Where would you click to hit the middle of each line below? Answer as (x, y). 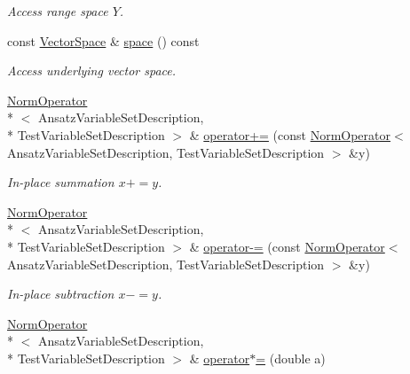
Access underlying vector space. (92, 70)
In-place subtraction (61, 294)
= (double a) (291, 358)
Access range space (58, 11)
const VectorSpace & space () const (103, 40)
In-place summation (61, 182)
